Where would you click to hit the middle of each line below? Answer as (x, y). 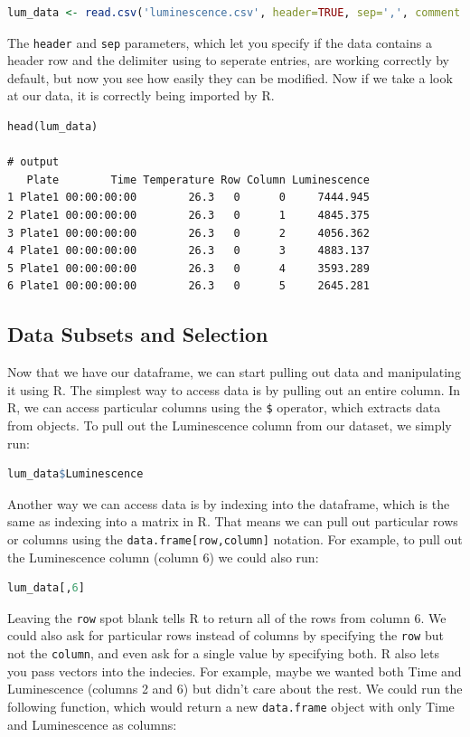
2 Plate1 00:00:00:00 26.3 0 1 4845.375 (188, 215)
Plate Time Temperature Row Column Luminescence (198, 180)
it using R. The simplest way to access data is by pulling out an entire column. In (234, 389)
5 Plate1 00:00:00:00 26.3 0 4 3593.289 (188, 268)
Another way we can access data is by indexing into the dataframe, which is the (229, 503)
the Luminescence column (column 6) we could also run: (163, 557)
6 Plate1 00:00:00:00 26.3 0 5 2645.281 (188, 286)
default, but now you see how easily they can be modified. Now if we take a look (230, 77)
